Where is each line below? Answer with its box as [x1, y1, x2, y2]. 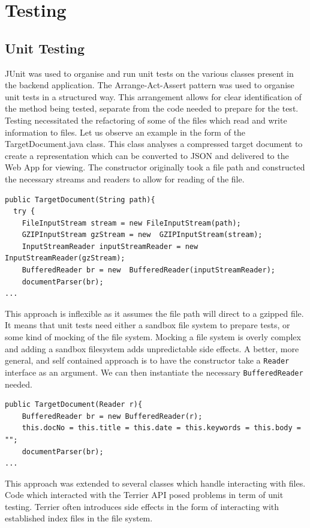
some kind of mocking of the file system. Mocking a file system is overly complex [5, 331, 301, 343]
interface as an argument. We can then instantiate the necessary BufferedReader [5, 365, 303, 378]
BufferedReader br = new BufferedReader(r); [22, 412, 203, 421]
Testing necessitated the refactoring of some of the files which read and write [5, 113, 287, 126]
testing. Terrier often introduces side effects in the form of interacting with [5, 500, 279, 512]
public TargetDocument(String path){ [5, 195, 155, 204]
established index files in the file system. [5, 512, 153, 524]
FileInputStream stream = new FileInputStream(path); [22, 218, 241, 227]
